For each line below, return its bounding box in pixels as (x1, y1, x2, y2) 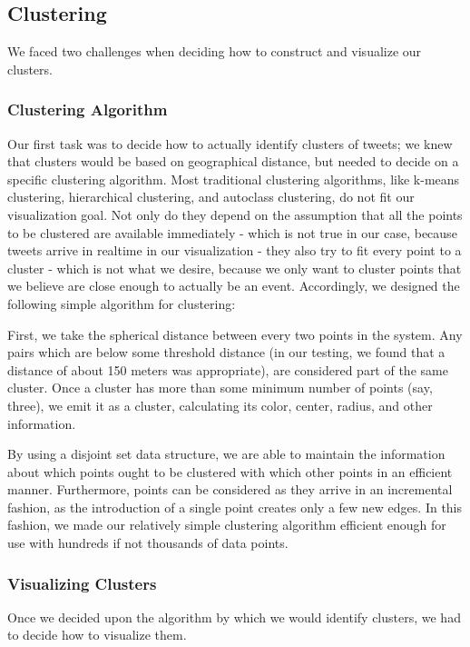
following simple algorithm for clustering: (7, 294, 236, 313)
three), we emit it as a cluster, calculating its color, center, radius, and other (7, 395, 433, 414)
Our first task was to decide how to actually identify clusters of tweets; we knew (7, 134, 453, 153)
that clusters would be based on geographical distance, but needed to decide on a (7, 152, 459, 171)
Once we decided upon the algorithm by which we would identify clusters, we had (7, 607, 461, 626)
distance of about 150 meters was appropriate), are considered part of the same (7, 360, 448, 379)
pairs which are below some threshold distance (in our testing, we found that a (7, 343, 446, 362)
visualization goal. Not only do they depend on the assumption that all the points (7, 204, 463, 224)
